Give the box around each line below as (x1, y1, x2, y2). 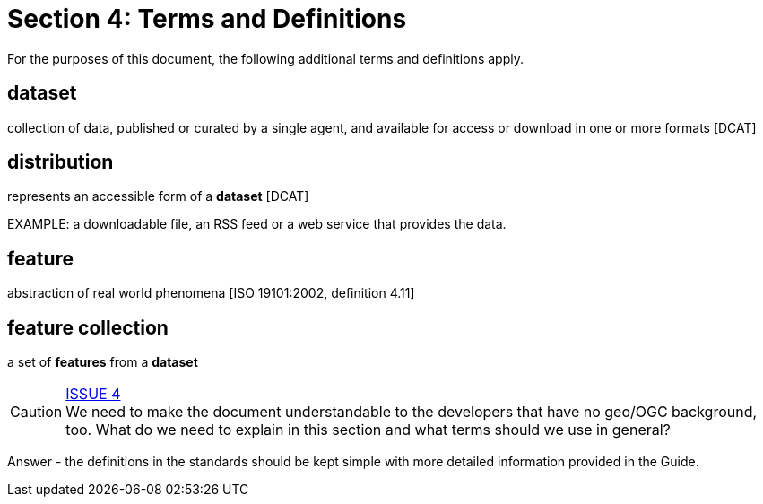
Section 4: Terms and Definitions (7, 4, 407, 34)
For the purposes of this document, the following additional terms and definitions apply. (7, 50, 524, 66)
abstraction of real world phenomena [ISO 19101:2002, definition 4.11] (7, 285, 415, 301)
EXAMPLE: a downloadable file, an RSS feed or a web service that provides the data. (7, 216, 507, 232)
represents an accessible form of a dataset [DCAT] (7, 188, 309, 204)
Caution (10, 403, 63, 421)
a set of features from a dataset (7, 354, 198, 370)
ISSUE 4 (65, 385, 121, 404)
